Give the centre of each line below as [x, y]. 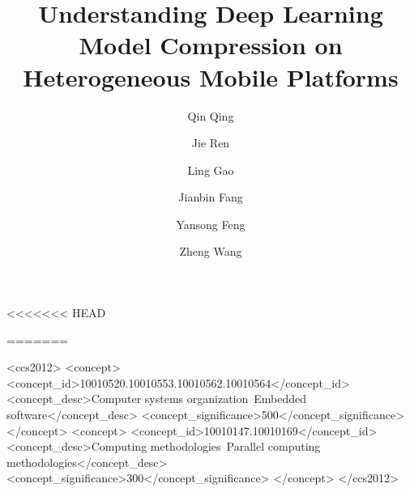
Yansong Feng [211, 224]
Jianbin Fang [211, 197]
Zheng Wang [211, 251]
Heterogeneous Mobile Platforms [211, 76]
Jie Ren [211, 143]
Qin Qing [211, 115]
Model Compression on [211, 45]
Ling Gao [211, 170]
